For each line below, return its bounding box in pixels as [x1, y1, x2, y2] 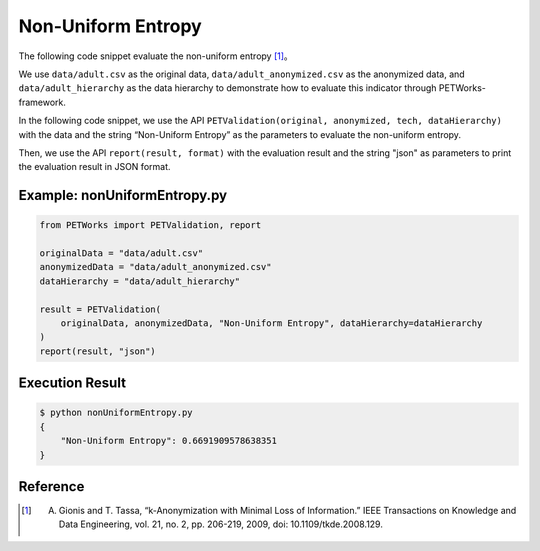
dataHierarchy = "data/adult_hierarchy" [39, 275, 240, 287]
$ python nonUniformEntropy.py [39, 407, 194, 419]
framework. [18, 96, 67, 108]
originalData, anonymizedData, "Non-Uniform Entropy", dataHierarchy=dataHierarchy [60, 318, 483, 329]
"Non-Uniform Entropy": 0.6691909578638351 [60, 435, 277, 447]
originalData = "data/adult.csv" [39, 248, 204, 259]
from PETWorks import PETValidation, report [39, 220, 262, 231]
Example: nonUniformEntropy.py [18, 187, 228, 204]
